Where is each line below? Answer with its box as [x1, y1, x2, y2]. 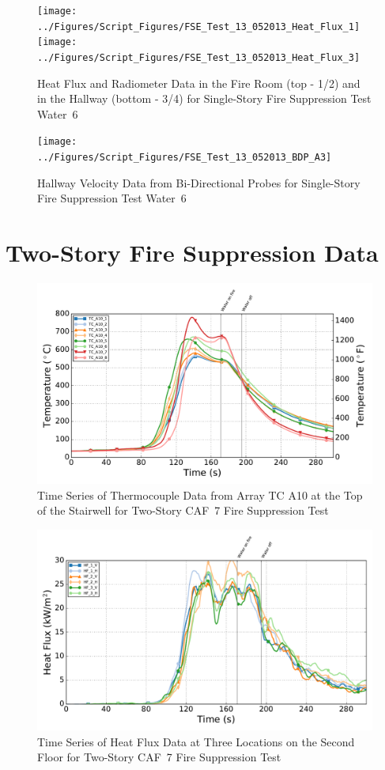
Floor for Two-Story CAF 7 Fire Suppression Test [37, 749, 281, 765]
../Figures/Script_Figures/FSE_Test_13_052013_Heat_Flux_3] [37, 51, 360, 63]
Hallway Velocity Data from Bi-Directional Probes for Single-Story [37, 174, 360, 191]
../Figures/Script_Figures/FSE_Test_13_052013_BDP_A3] [37, 152, 332, 164]
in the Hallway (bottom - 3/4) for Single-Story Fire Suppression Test [37, 90, 372, 107]
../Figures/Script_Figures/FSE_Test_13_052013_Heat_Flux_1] [37, 21, 360, 32]
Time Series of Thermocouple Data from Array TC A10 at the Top [37, 486, 363, 503]
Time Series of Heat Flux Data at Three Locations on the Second [37, 733, 355, 749]
